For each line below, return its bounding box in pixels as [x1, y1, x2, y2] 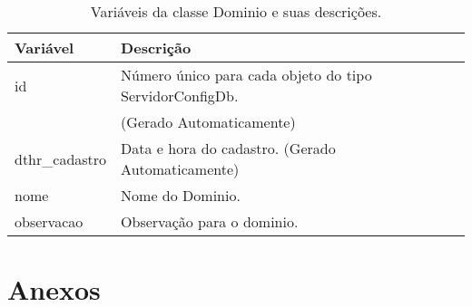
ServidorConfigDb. [121, 85, 239, 106]
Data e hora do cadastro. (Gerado [121, 138, 336, 158]
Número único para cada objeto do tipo [121, 64, 372, 85]
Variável [15, 37, 74, 58]
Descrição [121, 37, 192, 58]
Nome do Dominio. [121, 185, 241, 206]
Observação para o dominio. [121, 211, 299, 232]
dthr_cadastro [15, 148, 107, 169]
